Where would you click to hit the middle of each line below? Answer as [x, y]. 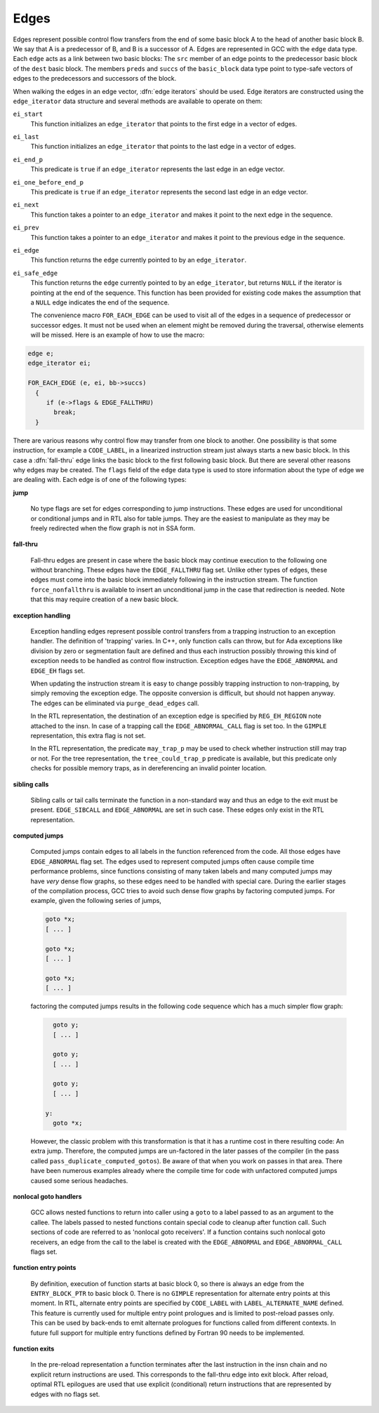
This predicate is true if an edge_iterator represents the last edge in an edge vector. [158, 169]
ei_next [26, 205]
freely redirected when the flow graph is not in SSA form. [113, 528]
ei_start [28, 114]
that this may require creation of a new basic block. [105, 599]
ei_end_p [28, 159]
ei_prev [26, 228]
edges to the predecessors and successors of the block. [95, 79]
